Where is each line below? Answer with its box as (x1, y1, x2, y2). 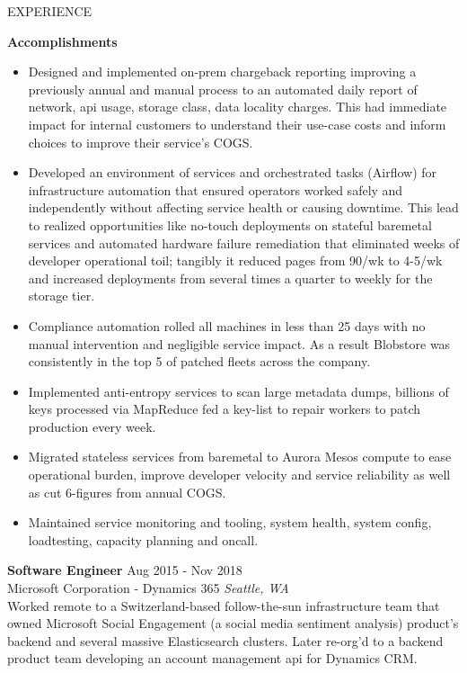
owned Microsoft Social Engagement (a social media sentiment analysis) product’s (7, 614, 459, 633)
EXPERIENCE (7, 2, 93, 20)
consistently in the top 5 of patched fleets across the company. (28, 352, 371, 371)
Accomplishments (7, 31, 118, 50)
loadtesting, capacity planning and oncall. (28, 530, 259, 549)
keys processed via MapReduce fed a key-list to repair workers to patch (28, 399, 421, 418)
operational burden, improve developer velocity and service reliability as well (28, 465, 451, 484)
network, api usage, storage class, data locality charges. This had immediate (28, 97, 447, 116)
